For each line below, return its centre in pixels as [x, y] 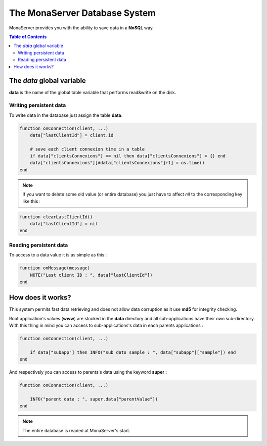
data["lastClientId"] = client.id [72, 135]
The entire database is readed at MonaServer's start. [76, 430]
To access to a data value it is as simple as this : [58, 255]
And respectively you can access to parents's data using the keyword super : [88, 372]
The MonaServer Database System [82, 13]
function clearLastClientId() [56, 217]
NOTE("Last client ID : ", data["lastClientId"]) [91, 275]
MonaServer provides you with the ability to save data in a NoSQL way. [82, 28]
